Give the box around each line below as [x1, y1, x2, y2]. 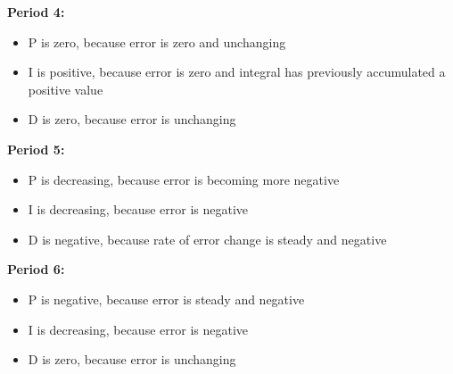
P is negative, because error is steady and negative [28, 289, 305, 308]
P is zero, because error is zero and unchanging [28, 32, 286, 51]
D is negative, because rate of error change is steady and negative [28, 229, 387, 248]
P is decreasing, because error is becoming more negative [28, 170, 340, 188]
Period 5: [7, 139, 65, 158]
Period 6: [7, 260, 65, 278]
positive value [28, 79, 103, 98]
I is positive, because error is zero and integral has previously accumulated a [28, 62, 446, 81]
